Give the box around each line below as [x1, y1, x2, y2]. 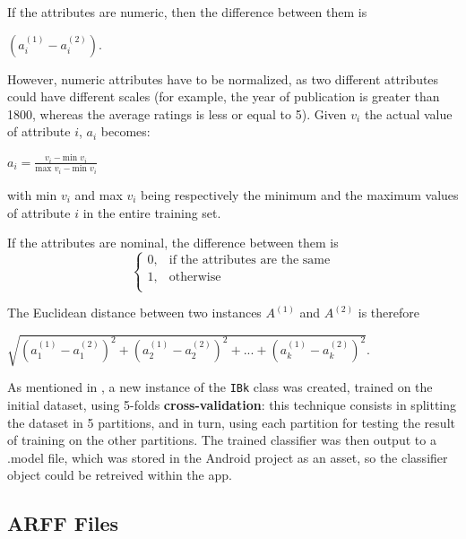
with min [7, 185, 57, 204]
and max [74, 185, 123, 204]
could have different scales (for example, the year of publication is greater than [7, 87, 440, 106]
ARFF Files [7, 509, 119, 537]
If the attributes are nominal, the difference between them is [7, 233, 339, 252]
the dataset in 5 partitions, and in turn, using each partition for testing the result [7, 413, 455, 431]
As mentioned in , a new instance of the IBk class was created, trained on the [7, 378, 433, 396]
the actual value [364, 104, 453, 123]
